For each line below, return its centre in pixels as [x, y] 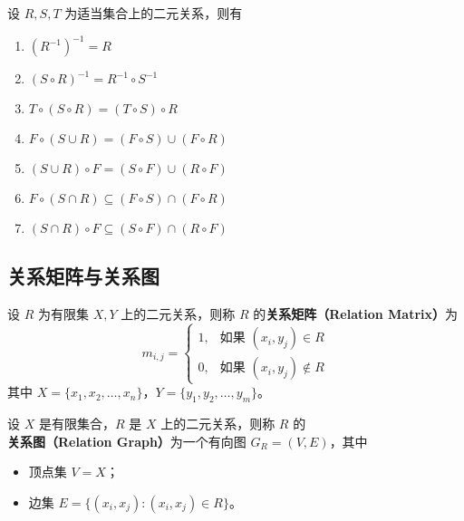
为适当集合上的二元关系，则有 [154, 13]
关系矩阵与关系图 [83, 276]
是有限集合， [77, 424]
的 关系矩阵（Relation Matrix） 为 [356, 314]
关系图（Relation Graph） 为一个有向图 [127, 441]
